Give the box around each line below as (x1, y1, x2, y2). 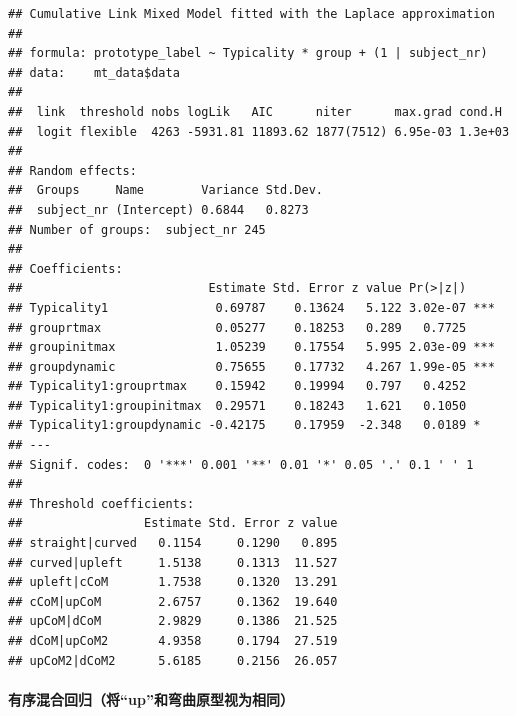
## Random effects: (8, 163, 137, 178)
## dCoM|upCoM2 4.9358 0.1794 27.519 (8, 634, 338, 648)
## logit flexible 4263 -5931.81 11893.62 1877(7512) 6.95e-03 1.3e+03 (8, 124, 510, 139)
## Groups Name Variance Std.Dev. (8, 183, 323, 198)
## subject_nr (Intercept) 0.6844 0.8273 (8, 202, 309, 217)
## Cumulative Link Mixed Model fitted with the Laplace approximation (8, 7, 495, 21)
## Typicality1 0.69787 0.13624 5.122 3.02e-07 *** (8, 300, 495, 315)
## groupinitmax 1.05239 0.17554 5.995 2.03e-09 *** (8, 340, 495, 355)
